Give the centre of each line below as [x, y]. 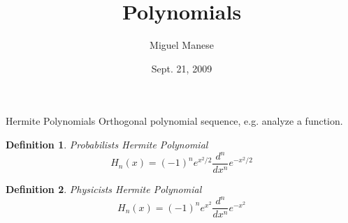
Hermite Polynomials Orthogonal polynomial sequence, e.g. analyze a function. [174, 121]
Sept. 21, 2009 [182, 68]
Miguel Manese [182, 45]
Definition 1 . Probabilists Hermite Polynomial [107, 144]
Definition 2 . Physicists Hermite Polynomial [104, 189]
